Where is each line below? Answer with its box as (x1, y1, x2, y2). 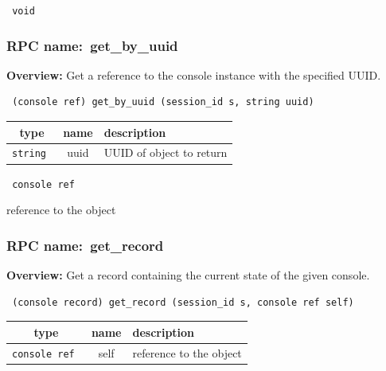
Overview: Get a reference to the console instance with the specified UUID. (6, 66, 381, 83)
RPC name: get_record (6, 235, 164, 255)
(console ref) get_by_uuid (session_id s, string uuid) (12, 96, 314, 108)
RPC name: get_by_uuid (6, 35, 178, 55)
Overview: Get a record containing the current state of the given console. (6, 267, 370, 283)
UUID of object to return (103, 144, 228, 161)
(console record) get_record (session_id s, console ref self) (12, 296, 354, 308)
